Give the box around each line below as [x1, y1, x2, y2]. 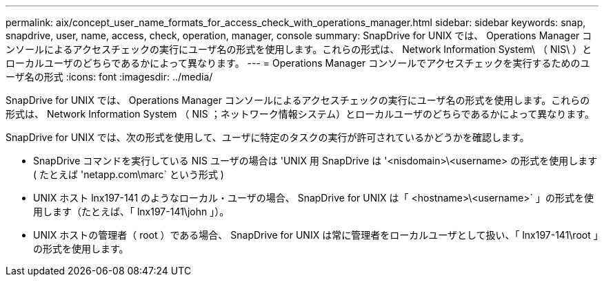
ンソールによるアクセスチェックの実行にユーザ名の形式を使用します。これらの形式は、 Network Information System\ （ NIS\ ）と [6, 43, 592, 55]
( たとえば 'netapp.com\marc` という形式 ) [33, 169, 224, 180]
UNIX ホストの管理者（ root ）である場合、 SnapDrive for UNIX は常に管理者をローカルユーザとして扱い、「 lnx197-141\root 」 [33, 229, 598, 241]
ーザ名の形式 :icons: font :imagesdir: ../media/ [6, 71, 213, 83]
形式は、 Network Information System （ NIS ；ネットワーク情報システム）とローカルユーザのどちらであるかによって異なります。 [6, 108, 594, 120]
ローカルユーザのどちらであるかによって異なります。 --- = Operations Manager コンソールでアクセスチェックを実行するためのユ [6, 57, 590, 69]
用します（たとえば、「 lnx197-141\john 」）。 [33, 206, 230, 217]
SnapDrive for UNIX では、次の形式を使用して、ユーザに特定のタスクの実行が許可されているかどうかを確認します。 [6, 131, 530, 143]
